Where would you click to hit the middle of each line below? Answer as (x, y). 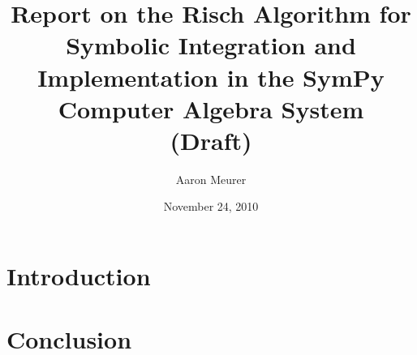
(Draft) (211, 140)
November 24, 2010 (211, 206)
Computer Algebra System (211, 108)
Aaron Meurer (211, 179)
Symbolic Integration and (211, 45)
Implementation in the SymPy (211, 77)
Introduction (79, 276)
